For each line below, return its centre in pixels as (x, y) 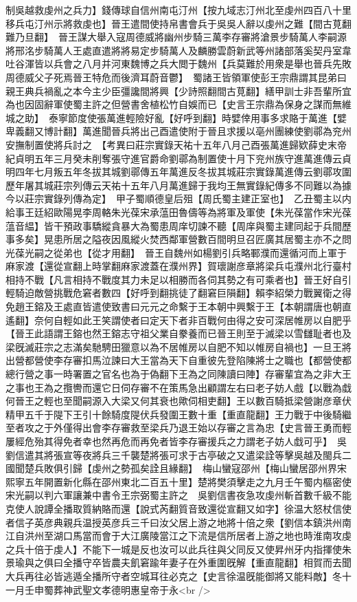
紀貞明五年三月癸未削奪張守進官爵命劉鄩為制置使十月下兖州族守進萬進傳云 (174, 158)
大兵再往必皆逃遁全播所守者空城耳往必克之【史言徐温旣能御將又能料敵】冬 (174, 576)
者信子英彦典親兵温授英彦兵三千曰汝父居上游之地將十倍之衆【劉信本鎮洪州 (174, 522)
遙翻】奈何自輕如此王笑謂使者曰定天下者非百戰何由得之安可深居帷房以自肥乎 (178, 320)
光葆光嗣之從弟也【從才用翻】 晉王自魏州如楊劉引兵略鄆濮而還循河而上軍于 (176, 252)
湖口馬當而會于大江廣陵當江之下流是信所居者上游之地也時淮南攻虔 (202, 536)
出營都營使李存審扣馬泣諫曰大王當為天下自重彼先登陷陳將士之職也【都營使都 (178, 360)
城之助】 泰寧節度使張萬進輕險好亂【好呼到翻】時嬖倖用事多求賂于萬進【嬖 (176, 117)
